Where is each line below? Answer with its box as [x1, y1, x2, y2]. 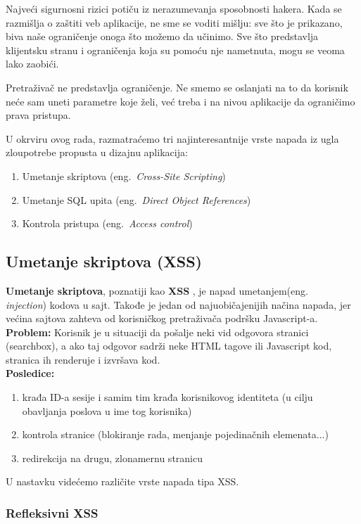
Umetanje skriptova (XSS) [6, 250, 202, 272]
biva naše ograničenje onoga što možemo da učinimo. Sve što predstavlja [6, 29, 319, 44]
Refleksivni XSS [6, 504, 99, 521]
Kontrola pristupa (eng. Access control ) [22, 216, 193, 231]
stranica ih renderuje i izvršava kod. [6, 352, 160, 366]
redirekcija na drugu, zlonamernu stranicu [22, 450, 203, 465]
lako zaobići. [6, 56, 59, 71]
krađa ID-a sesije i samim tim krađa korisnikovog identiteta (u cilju [22, 390, 313, 404]
